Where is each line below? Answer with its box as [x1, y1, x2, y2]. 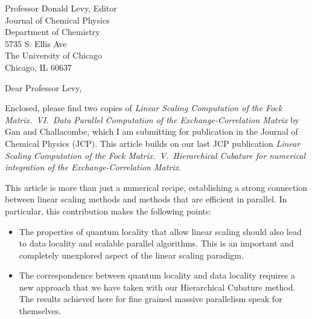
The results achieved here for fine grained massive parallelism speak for [19, 292, 282, 305]
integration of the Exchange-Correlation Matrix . [5, 161, 181, 173]
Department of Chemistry [5, 25, 100, 38]
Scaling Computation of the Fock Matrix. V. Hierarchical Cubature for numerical [5, 149, 306, 161]
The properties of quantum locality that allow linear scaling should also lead [19, 225, 302, 237]
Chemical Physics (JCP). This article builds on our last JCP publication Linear [5, 137, 301, 149]
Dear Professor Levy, [5, 81, 82, 94]
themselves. [19, 304, 62, 317]
